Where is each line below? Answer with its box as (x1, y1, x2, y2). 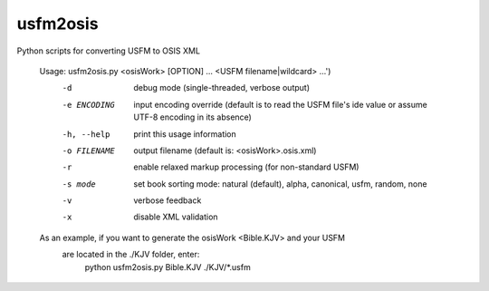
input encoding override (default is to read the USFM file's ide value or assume (133, 99, 427, 110)
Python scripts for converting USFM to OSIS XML (16, 45, 201, 56)
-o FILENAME (62, 145, 115, 156)
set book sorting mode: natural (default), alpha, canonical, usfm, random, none (133, 178, 427, 189)
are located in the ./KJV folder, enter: (62, 249, 200, 260)
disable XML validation (133, 211, 218, 222)
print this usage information (133, 128, 237, 140)
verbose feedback (133, 195, 202, 206)
